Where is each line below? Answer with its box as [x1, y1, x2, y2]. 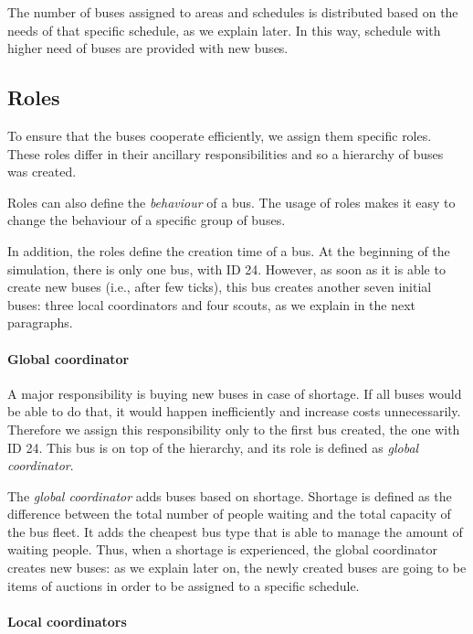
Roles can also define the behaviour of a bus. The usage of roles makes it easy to [7, 192, 456, 211]
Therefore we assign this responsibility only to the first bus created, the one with [7, 419, 460, 438]
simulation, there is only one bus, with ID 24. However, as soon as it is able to [7, 259, 446, 278]
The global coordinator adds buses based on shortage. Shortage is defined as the [7, 486, 452, 505]
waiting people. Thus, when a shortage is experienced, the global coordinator [7, 540, 437, 559]
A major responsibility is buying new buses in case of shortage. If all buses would [7, 383, 462, 403]
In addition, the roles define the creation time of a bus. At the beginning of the [7, 241, 450, 260]
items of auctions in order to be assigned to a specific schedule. [7, 575, 360, 595]
